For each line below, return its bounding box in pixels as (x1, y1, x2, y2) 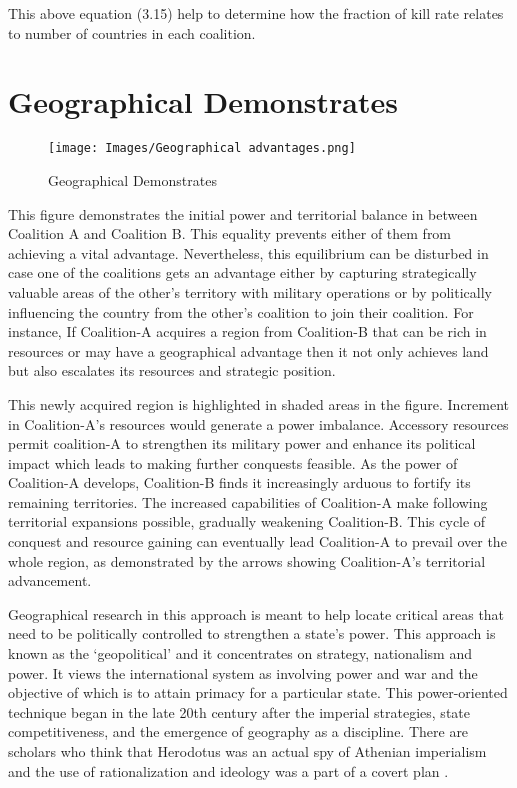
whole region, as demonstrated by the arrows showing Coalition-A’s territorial (8, 550, 486, 571)
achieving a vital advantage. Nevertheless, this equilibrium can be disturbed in (8, 242, 489, 263)
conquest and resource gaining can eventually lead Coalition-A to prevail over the (8, 531, 507, 552)
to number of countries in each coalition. (8, 22, 256, 43)
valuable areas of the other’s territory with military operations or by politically (8, 281, 492, 302)
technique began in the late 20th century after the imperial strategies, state (8, 701, 470, 722)
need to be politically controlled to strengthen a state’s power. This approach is (8, 623, 496, 644)
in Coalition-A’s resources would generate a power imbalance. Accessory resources (8, 413, 509, 434)
